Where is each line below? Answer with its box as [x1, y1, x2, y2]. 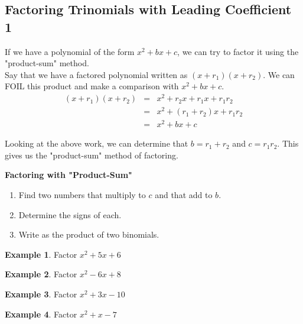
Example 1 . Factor [5, 248, 77, 260]
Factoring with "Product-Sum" [5, 169, 132, 181]
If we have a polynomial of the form [5, 45, 135, 57]
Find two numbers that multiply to [18, 189, 146, 201]
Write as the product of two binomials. [18, 228, 159, 241]
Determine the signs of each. [18, 208, 122, 221]
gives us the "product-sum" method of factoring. [5, 148, 178, 161]
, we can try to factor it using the [177, 45, 299, 57]
